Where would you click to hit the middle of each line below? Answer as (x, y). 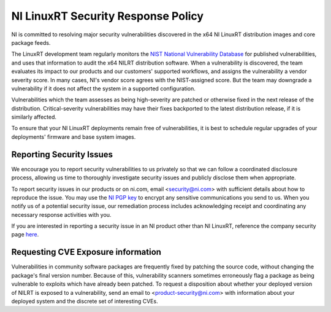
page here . (25, 235)
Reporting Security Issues (62, 154)
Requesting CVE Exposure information (86, 252)
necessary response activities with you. (61, 214)
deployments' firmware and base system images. (74, 137)
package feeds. (31, 42)
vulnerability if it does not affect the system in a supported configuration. (104, 88)
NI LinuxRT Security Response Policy (108, 16)
